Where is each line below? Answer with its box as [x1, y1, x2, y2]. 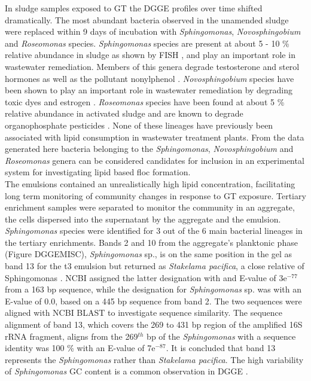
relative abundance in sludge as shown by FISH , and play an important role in [5, 48, 295, 61]
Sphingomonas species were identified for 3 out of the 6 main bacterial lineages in [5, 224, 303, 237]
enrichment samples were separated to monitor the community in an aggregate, [5, 201, 295, 214]
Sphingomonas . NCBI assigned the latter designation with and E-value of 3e [5, 271, 287, 284]
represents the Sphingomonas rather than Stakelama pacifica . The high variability [5, 353, 304, 365]
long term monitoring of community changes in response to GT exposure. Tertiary [5, 189, 306, 202]
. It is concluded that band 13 [166, 342, 276, 354]
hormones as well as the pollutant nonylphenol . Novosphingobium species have [5, 72, 294, 84]
